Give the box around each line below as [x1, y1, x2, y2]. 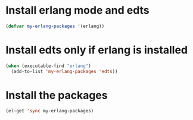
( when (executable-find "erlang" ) [5, 63, 92, 69]
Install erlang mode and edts [5, 4, 150, 17]
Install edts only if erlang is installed [5, 43, 188, 56]
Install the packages [5, 89, 108, 102]
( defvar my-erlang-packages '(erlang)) [5, 23, 105, 29]
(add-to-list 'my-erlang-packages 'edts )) [11, 68, 118, 74]
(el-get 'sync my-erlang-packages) [5, 108, 94, 114]
